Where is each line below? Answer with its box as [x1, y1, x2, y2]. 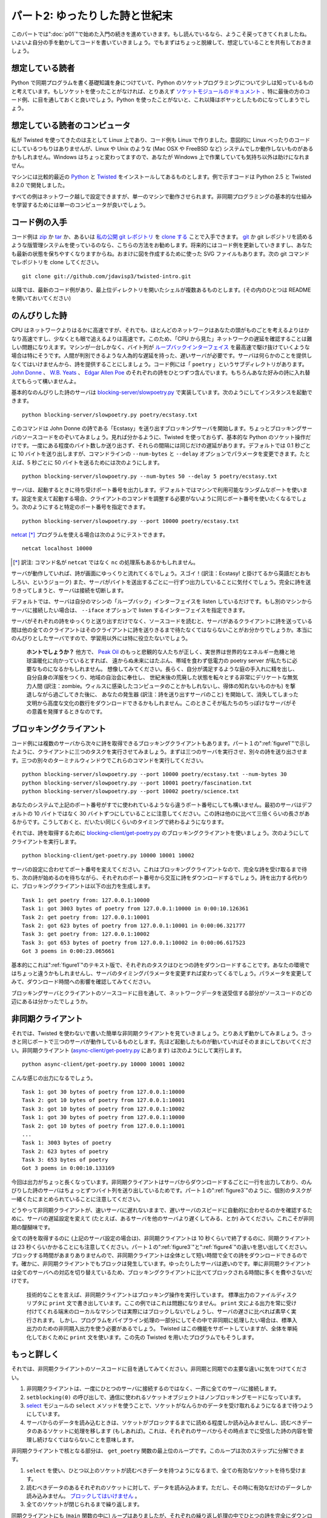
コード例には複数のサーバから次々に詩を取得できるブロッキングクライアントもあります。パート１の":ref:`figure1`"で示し [11, 740, 311, 747]
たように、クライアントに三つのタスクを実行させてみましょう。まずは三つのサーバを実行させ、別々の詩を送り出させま [11, 748, 308, 755]
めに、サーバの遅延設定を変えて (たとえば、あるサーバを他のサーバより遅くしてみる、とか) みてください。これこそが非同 [11, 1215, 314, 1222]
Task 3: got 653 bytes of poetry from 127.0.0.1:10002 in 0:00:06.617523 [22, 939, 246, 946]
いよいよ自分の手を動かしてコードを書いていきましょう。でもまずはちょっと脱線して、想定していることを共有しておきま [11, 38, 312, 46]
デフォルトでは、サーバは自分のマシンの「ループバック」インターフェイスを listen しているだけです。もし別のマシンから [11, 598, 312, 605]
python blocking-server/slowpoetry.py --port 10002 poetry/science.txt [22, 788, 239, 795]
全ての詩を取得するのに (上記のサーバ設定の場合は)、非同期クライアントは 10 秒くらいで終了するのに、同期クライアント [11, 1234, 311, 1242]
